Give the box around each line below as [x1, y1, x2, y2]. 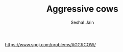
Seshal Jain [71, 19, 94, 25]
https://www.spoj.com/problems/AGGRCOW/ [5, 41, 96, 47]
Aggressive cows [46, 3, 119, 15]
